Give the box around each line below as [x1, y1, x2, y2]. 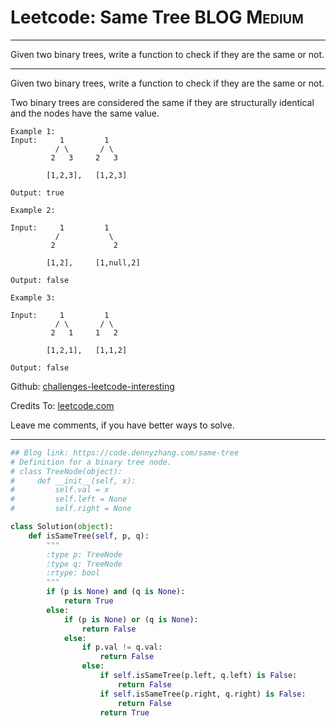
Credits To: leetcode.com [10, 399, 115, 411]
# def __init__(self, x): [10, 476, 137, 486]
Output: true [10, 187, 65, 198]
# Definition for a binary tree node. [10, 457, 172, 467]
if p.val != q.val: [81, 642, 163, 653]
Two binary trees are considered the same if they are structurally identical [10, 96, 315, 108]
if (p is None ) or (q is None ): [63, 614, 199, 625]
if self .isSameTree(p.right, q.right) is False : [99, 689, 307, 699]
